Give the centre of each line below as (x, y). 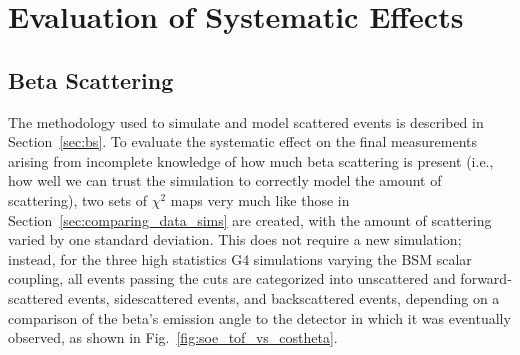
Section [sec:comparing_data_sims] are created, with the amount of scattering (250, 219)
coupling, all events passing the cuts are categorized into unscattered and (232, 278)
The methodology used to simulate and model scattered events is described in (246, 121)
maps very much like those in (260, 199)
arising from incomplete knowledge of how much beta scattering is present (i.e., (251, 160)
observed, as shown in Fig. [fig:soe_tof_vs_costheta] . (173, 337)
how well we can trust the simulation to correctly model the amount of (225, 180)
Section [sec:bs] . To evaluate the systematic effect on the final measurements (243, 141)
